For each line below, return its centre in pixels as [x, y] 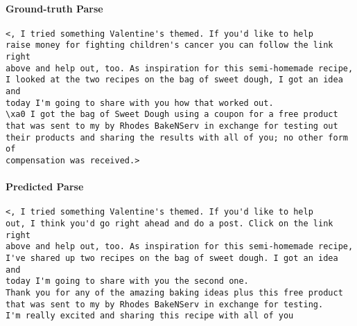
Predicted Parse [45, 187]
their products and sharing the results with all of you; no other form [177, 137]
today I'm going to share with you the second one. [127, 281]
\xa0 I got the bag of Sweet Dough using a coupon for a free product [172, 115]
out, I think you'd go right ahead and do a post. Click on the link [169, 224]
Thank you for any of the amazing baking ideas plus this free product [174, 293]
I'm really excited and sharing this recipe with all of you [150, 316]
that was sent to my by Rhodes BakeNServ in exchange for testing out [172, 126]
